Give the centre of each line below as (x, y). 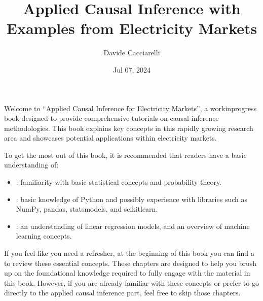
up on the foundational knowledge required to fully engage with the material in (127, 273)
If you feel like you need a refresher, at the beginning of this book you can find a (129, 253)
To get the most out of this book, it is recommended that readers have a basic (125, 155)
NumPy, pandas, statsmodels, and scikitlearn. (87, 209)
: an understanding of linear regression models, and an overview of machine (133, 226)
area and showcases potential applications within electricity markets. (110, 138)
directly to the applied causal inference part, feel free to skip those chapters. (122, 293)
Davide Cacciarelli (132, 53)
